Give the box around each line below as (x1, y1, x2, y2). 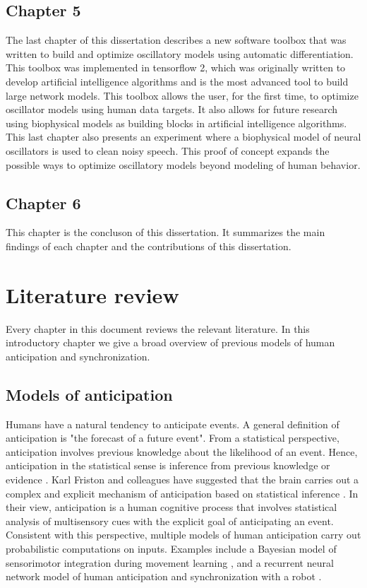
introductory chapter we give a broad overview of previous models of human (6, 335, 335, 350)
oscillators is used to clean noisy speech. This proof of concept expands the (6, 143, 330, 158)
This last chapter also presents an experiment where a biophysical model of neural (6, 129, 361, 144)
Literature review (6, 280, 179, 309)
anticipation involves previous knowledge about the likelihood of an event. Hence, (6, 444, 358, 459)
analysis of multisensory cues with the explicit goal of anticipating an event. (6, 513, 334, 528)
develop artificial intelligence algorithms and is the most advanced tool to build (6, 73, 349, 88)
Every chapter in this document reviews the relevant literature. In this (6, 321, 310, 336)
